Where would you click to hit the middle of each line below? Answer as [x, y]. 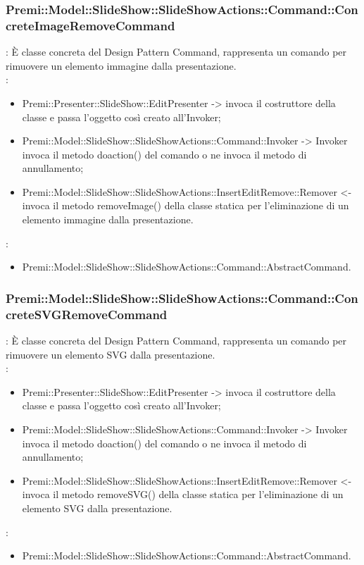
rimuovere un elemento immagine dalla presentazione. [121, 65]
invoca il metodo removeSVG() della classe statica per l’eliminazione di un [183, 494]
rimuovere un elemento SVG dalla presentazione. [111, 354]
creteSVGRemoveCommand [87, 314]
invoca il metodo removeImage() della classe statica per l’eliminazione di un [186, 205]
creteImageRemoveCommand [90, 25]
